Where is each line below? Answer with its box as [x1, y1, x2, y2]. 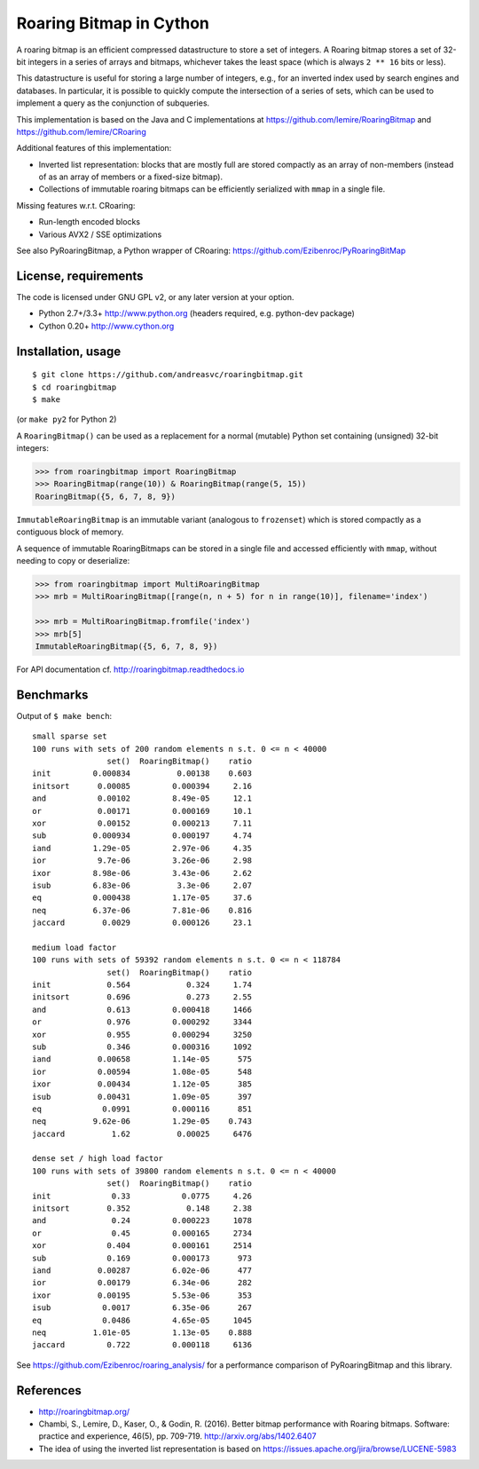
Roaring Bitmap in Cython [16, 13, 210, 33]
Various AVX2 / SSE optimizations [38, 229, 162, 240]
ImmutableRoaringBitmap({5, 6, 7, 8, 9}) [35, 641, 218, 652]
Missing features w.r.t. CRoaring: [16, 200, 136, 210]
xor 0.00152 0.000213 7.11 [32, 817, 253, 828]
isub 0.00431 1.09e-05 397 [32, 1092, 253, 1102]
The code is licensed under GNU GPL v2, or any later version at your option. [16, 291, 294, 302]
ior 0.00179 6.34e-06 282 [32, 1278, 253, 1288]
